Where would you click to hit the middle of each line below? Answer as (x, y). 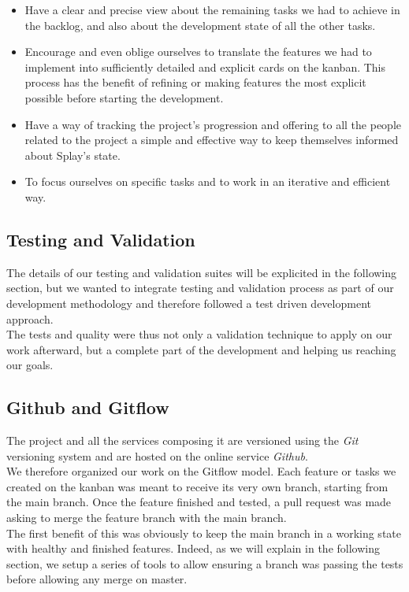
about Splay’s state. (73, 155)
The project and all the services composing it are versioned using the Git (182, 440)
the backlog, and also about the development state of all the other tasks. (200, 25)
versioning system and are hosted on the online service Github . (157, 455)
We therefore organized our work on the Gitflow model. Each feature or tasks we (201, 471)
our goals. (30, 365)
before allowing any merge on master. (97, 579)
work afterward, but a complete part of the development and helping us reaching (201, 349)
